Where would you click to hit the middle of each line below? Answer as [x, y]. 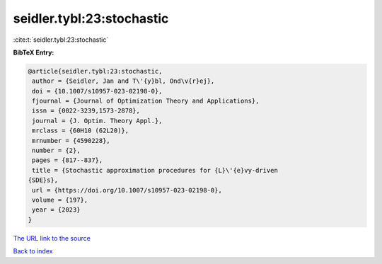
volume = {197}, [60, 200]
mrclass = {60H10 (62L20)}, [81, 131]
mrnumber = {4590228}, [71, 140]
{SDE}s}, [43, 180]
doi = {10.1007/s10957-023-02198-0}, [97, 91]
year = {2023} [56, 210]
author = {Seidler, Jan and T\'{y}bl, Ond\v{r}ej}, [123, 81]
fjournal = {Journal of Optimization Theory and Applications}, [146, 101]
